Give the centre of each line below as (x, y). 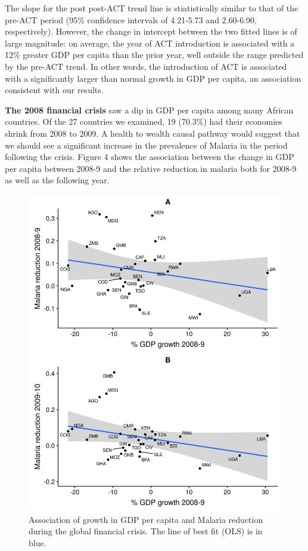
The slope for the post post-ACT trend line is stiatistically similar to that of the (152, 8)
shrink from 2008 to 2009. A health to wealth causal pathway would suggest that (153, 133)
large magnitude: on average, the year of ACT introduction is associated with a (150, 43)
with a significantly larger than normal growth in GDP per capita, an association (153, 78)
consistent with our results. (54, 90)
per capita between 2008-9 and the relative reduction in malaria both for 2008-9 (151, 168)
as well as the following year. (57, 180)
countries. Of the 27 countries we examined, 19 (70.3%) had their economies (144, 121)
